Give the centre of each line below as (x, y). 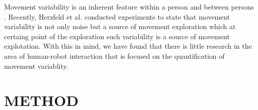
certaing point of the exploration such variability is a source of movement (117, 36)
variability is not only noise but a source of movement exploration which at (120, 26)
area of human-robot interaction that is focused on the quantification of (114, 56)
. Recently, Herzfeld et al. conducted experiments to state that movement (117, 16)
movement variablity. (36, 66)
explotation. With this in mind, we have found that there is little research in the (128, 46)
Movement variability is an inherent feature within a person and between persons (129, 7)
